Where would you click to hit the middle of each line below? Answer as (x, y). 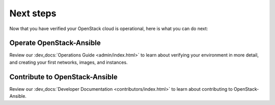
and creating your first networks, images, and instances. (68, 62)
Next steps (33, 13)
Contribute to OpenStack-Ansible (63, 77)
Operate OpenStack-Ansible (55, 43)
